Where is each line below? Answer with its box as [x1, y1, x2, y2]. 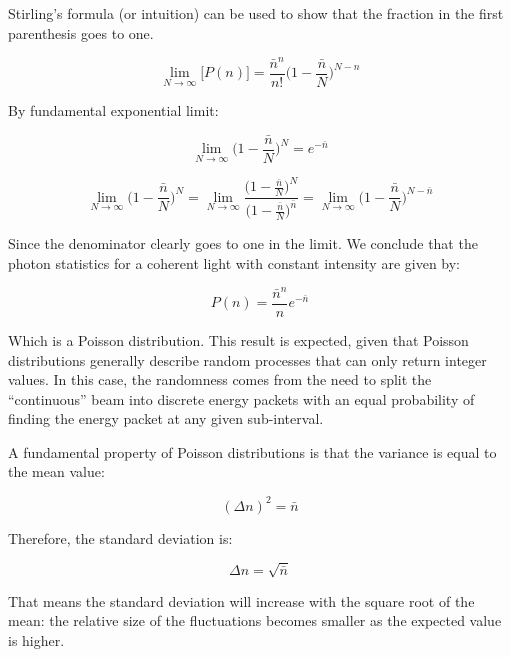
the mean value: [8, 461, 105, 482]
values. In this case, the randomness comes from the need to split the [8, 369, 432, 390]
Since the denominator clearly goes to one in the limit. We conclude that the [8, 232, 478, 253]
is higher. [8, 629, 65, 650]
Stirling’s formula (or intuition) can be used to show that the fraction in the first [8, 3, 504, 23]
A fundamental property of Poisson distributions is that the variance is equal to [8, 441, 497, 462]
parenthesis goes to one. [8, 22, 154, 43]
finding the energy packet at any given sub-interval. [8, 408, 324, 429]
